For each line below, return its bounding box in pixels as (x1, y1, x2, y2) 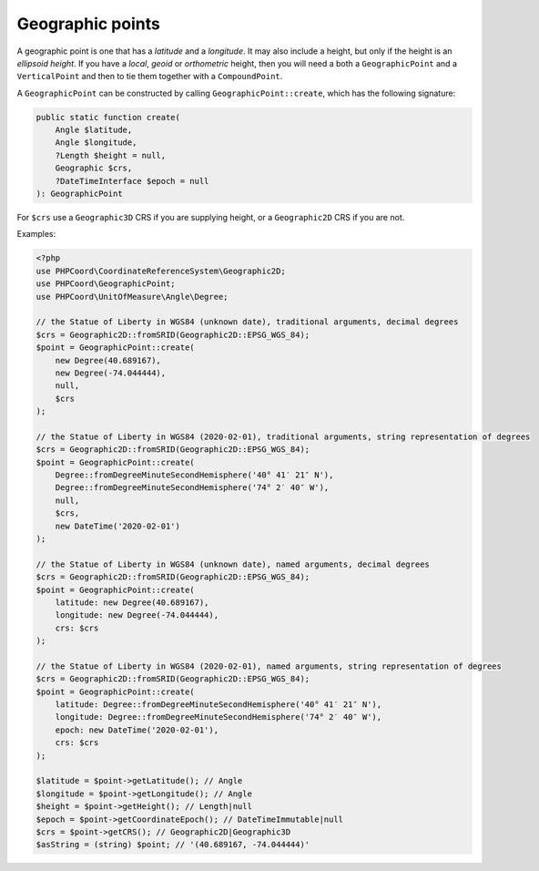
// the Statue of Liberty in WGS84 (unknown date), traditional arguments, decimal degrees (36, 317, 459, 327)
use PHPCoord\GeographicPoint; (36, 279, 177, 289)
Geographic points (16, 14, 161, 34)
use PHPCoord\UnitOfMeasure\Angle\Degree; (36, 292, 229, 302)
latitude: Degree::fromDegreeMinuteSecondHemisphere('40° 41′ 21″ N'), (55, 700, 382, 710)
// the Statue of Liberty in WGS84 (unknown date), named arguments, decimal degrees (36, 558, 430, 569)
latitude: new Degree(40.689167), (55, 597, 209, 608)
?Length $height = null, (55, 150, 167, 160)
